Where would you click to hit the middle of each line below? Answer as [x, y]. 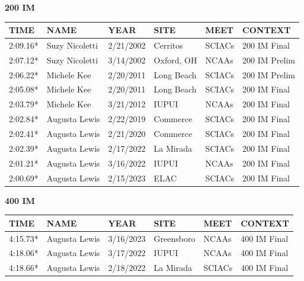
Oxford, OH [175, 60]
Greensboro [175, 238]
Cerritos [168, 45]
